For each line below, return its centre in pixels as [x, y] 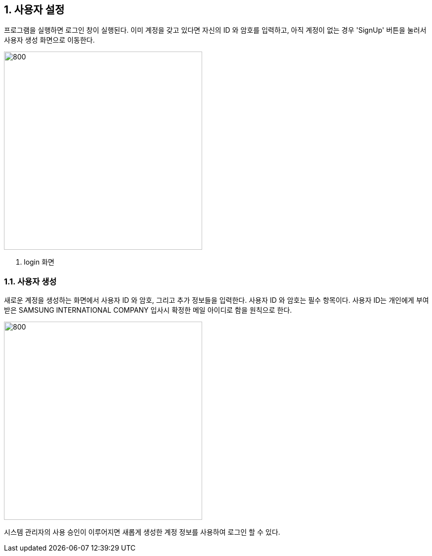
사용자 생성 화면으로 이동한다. [50, 40]
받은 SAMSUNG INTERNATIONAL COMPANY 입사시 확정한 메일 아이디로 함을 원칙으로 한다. [148, 310]
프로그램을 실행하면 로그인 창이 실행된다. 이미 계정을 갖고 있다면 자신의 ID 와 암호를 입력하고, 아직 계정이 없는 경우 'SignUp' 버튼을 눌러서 [215, 30]
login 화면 [39, 262]
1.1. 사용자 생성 [30, 281]
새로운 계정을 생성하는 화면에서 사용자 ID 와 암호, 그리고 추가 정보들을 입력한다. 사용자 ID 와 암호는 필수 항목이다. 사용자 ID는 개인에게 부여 [216, 300]
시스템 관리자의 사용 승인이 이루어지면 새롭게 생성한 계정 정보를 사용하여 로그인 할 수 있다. [142, 532]
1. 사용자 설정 [34, 10]
